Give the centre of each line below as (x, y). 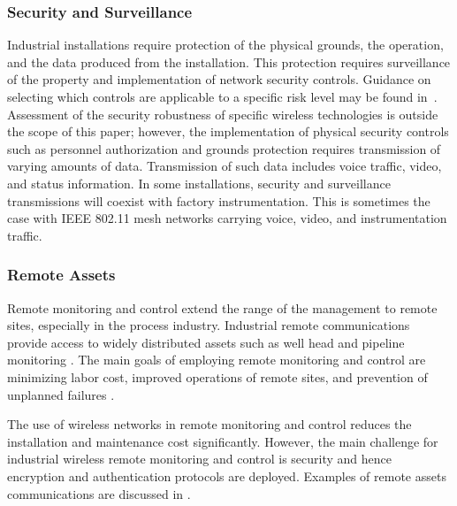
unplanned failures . (61, 394)
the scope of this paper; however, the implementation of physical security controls (228, 131)
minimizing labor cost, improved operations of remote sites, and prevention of (217, 376)
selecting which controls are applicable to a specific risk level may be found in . (222, 96)
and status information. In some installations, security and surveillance (199, 183)
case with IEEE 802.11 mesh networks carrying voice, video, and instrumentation (227, 218)
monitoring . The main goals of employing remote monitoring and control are (217, 360)
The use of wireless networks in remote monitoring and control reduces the (209, 424)
